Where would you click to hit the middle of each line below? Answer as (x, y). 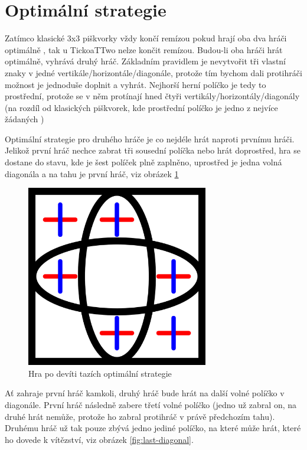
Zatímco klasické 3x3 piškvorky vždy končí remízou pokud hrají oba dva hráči (146, 38)
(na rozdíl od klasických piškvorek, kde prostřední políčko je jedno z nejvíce (141, 107)
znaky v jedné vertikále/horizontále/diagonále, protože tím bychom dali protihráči (153, 72)
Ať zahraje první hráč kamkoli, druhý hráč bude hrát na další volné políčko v (145, 393)
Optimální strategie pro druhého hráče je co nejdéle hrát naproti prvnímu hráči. (150, 138)
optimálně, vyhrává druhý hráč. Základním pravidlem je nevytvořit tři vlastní (145, 61)
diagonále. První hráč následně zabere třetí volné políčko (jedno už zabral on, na (151, 405)
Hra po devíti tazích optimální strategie (100, 373)
